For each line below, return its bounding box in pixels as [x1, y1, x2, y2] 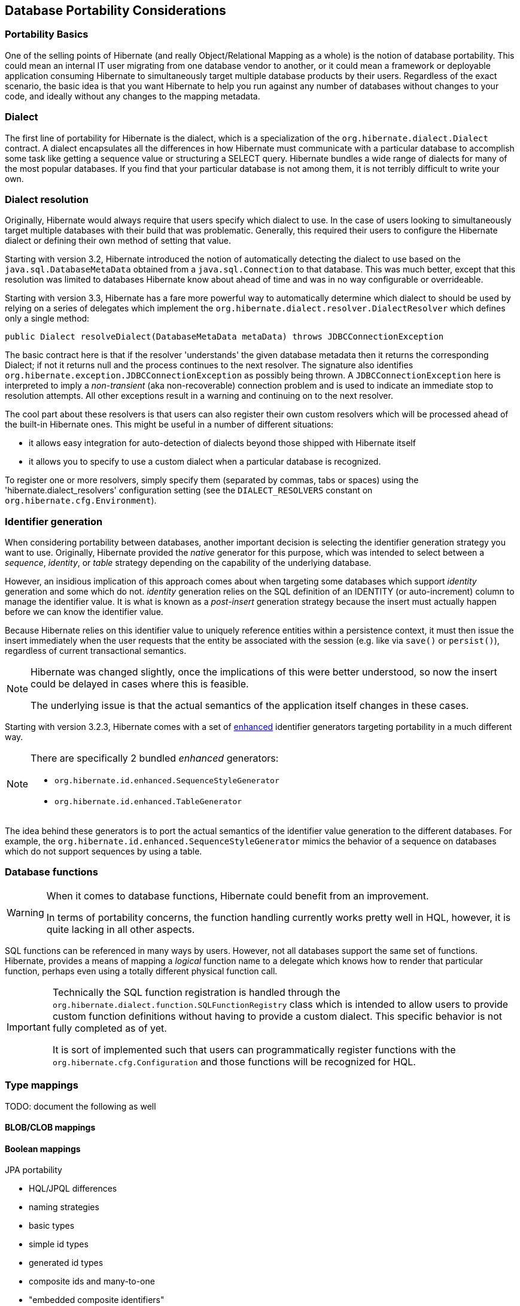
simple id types [29, 1239, 89, 1250]
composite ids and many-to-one [29, 1276, 155, 1287]
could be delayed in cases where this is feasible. [31, 678, 249, 690]
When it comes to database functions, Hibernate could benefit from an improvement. [46, 889, 429, 902]
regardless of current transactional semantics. [5, 646, 187, 656]
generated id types [29, 1257, 104, 1268]
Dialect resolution [5, 193, 89, 205]
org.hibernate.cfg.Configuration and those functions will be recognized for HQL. [52, 1055, 416, 1068]
